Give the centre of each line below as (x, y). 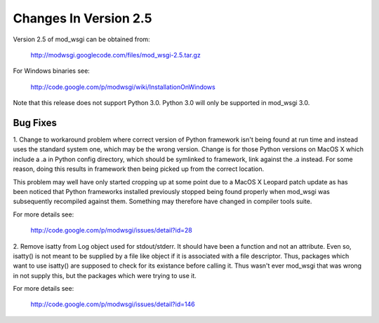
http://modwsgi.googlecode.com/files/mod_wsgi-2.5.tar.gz (116, 55)
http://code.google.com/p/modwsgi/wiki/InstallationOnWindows (123, 87)
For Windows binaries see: (52, 71)
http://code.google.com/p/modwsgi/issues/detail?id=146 (113, 304)
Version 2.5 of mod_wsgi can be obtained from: (81, 39)
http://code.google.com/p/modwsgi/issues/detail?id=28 (111, 231)
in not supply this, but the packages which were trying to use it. (105, 275)
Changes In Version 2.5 (82, 18)
